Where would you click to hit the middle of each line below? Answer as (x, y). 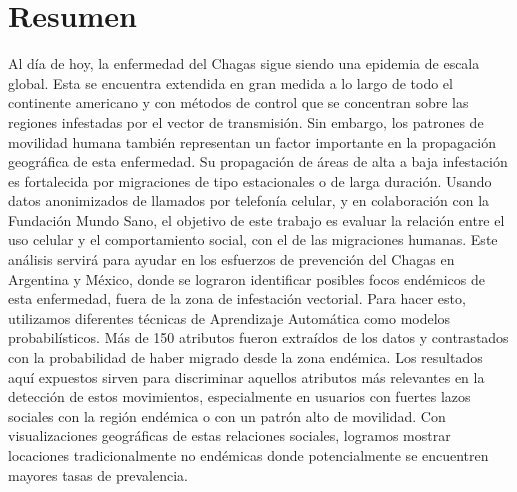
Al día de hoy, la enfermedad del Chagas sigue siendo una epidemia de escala (244, 63)
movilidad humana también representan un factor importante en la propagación (252, 141)
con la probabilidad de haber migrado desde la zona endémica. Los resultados (245, 357)
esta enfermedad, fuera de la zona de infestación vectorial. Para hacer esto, (237, 298)
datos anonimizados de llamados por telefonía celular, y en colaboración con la (249, 200)
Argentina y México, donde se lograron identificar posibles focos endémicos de (246, 278)
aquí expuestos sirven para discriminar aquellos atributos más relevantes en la (246, 376)
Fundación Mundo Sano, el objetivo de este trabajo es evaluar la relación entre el (256, 219)
